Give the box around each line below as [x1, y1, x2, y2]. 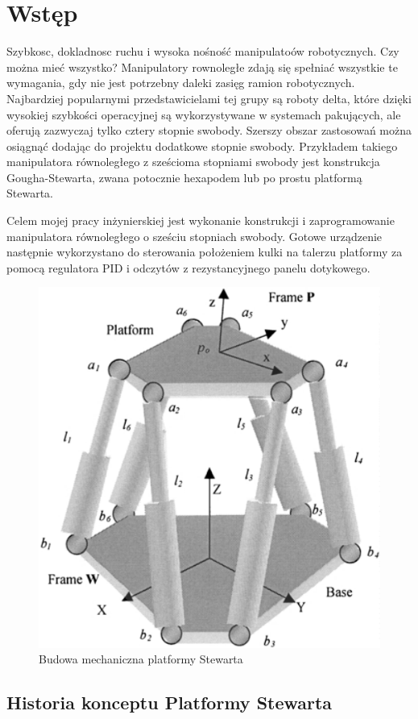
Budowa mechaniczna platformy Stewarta [39, 650, 243, 667]
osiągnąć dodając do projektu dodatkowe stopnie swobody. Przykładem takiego [6, 137, 398, 154]
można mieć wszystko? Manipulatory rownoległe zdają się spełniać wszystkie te [6, 58, 398, 75]
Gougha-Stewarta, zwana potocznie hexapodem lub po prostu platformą [6, 168, 362, 185]
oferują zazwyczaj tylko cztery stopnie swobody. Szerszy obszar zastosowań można [6, 122, 412, 139]
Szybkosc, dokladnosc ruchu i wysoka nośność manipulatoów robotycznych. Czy [6, 43, 399, 60]
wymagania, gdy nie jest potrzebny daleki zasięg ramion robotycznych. [6, 74, 355, 91]
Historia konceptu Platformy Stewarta [6, 690, 333, 715]
